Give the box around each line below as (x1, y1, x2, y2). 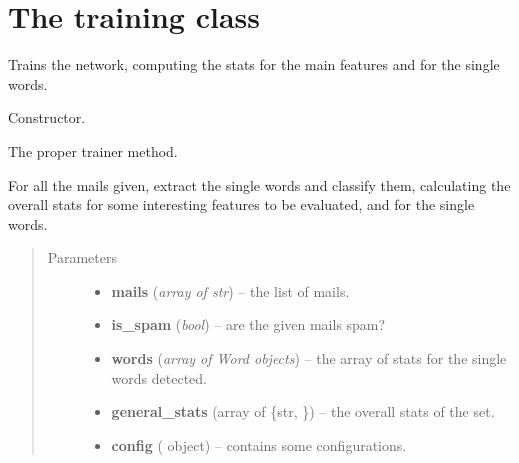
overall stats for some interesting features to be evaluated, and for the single (8, 194, 475, 215)
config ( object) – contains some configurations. (111, 434, 407, 455)
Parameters (47, 247, 117, 268)
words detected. (111, 367, 207, 388)
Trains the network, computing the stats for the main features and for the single (8, 54, 500, 75)
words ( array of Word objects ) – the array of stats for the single (111, 348, 507, 369)
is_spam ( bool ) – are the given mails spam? (111, 314, 386, 335)
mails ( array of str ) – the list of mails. (111, 280, 350, 301)
